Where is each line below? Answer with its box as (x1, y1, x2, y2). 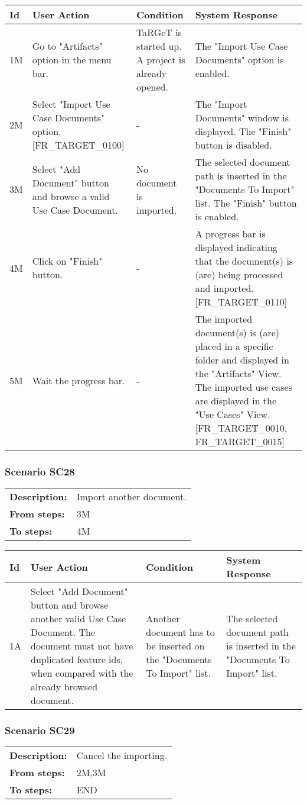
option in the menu (32, 53, 112, 66)
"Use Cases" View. (195, 407, 270, 421)
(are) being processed (195, 268, 283, 281)
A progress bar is (195, 227, 266, 240)
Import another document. (76, 490, 187, 504)
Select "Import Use (32, 97, 110, 111)
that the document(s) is (195, 254, 293, 268)
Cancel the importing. (76, 748, 168, 763)
